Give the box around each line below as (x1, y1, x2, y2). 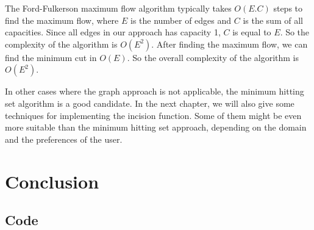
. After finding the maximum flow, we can (151, 37, 308, 50)
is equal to (232, 26, 271, 38)
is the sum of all (243, 13, 303, 26)
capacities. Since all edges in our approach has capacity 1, (5, 26, 221, 38)
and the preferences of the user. (5, 132, 123, 145)
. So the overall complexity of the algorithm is (127, 51, 299, 63)
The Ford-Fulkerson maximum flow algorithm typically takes (5, 2, 232, 14)
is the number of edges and (130, 13, 232, 26)
